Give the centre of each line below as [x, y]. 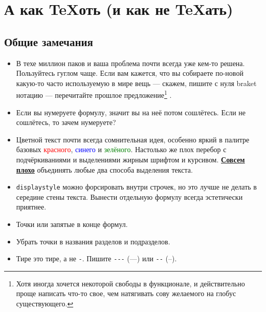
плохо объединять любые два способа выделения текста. [104, 169]
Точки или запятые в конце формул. [72, 224]
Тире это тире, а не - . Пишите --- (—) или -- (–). [96, 258]
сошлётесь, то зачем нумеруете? [66, 122]
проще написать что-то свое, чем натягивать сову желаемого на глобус [126, 293]
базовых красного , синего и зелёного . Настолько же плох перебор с [121, 149]
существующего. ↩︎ [45, 304]
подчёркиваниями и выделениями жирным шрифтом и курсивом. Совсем [130, 159]
